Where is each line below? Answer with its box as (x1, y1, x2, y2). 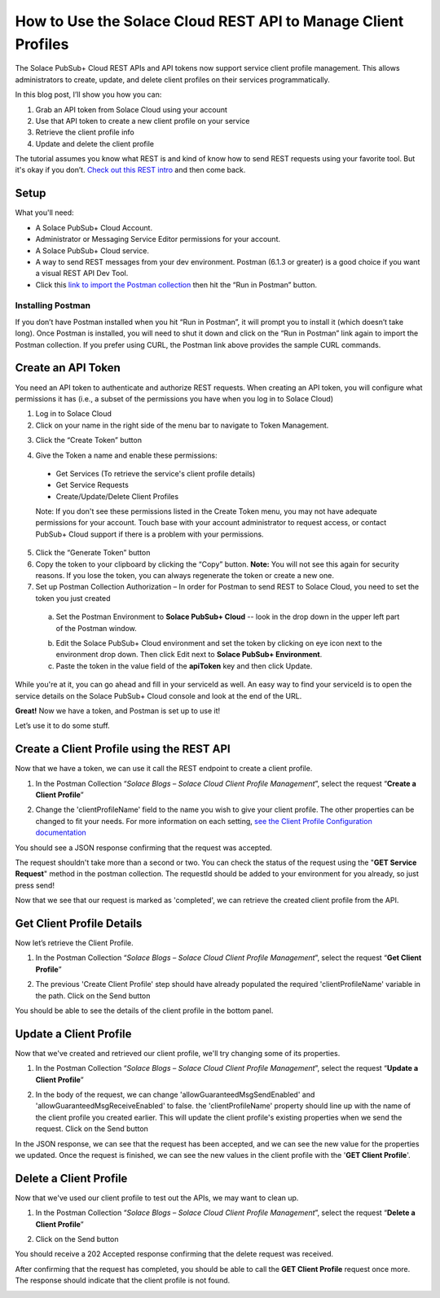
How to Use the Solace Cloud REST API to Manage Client (15, 12, 404, 30)
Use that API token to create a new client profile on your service (35, 116, 250, 125)
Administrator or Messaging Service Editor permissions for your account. (35, 235, 281, 244)
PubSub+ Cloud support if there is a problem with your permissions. (35, 529, 264, 539)
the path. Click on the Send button (35, 990, 151, 1001)
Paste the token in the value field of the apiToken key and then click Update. (55, 660, 313, 671)
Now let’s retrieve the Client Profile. (15, 938, 134, 948)
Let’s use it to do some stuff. (15, 721, 110, 730)
